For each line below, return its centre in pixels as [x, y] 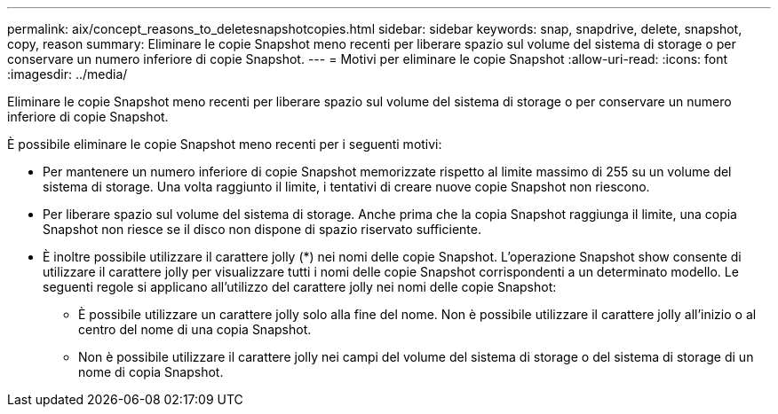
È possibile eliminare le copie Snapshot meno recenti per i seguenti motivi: [225, 144]
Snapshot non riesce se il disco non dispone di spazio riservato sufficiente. [262, 229]
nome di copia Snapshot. [151, 372]
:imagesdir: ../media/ [67, 74]
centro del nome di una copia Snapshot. [195, 329]
